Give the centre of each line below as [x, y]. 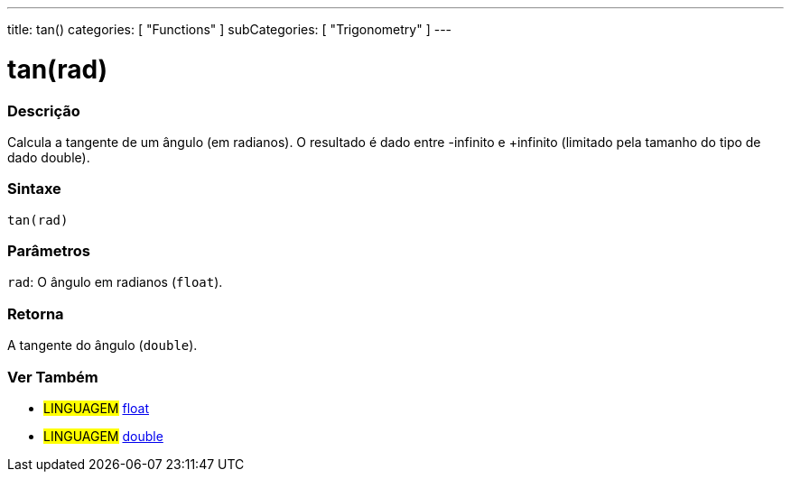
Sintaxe [34, 189]
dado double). [49, 157]
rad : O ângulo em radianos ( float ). [115, 282]
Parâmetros [49, 251]
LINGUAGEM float [96, 408]
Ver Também [53, 377]
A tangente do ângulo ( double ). [102, 345]
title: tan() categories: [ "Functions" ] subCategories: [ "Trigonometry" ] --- [230, 29]
